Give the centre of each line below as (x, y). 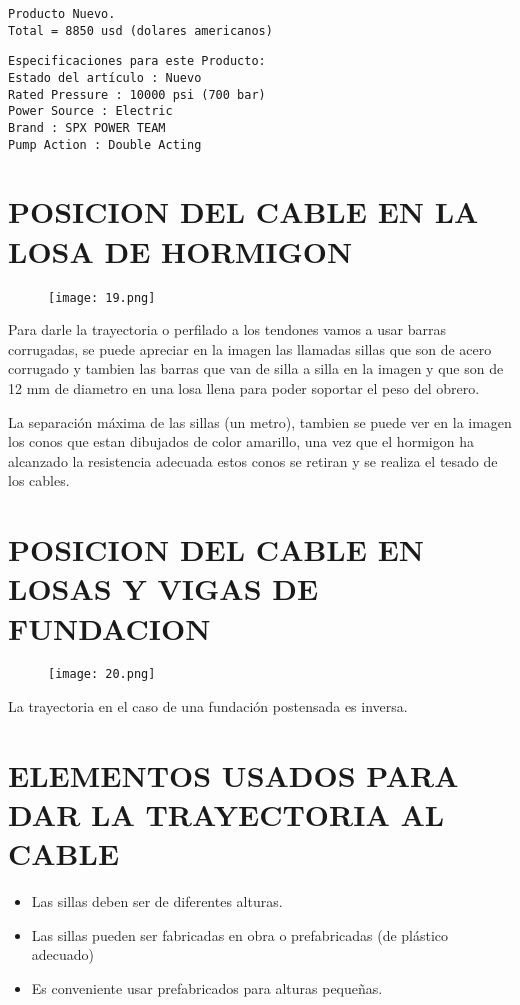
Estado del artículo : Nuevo (105, 77)
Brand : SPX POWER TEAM (87, 127)
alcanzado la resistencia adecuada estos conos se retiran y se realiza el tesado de (253, 460)
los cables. (39, 480)
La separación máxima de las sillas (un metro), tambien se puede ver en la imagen (260, 421)
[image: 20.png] (102, 674)
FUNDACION (109, 627)
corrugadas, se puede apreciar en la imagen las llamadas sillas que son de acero (250, 348)
